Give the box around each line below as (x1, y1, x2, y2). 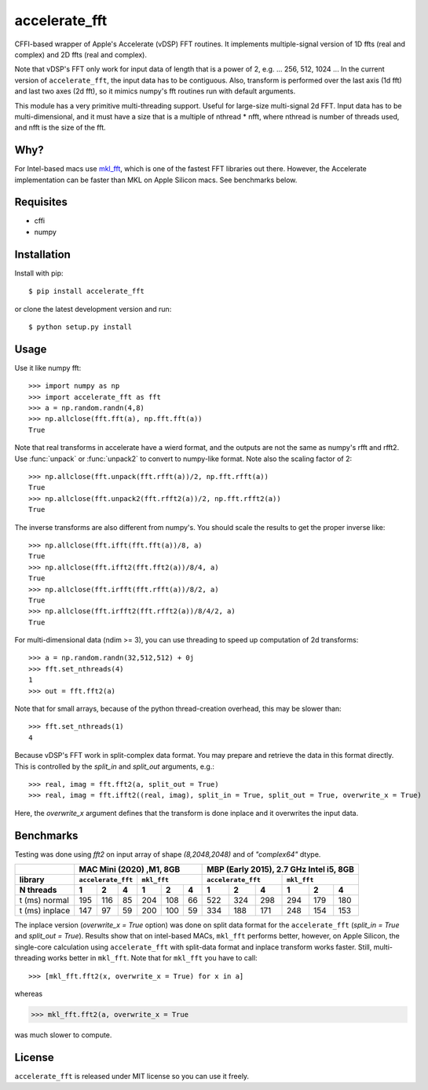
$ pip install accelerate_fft (28, 287, 145, 296)
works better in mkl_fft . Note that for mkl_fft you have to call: (47, 953, 258, 963)
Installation (14, 247, 71, 261)
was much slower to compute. (14, 1030, 112, 1040)
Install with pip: (14, 268, 64, 278)
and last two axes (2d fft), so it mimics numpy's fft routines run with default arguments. (14, 86, 296, 96)
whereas (14, 989, 43, 998)
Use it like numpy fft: (14, 363, 82, 372)
